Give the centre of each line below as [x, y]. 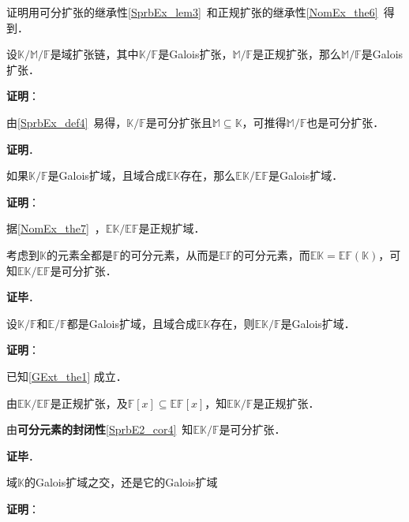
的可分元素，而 [271, 254]
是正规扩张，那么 [297, 54]
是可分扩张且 [179, 122]
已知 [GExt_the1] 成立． [67, 376]
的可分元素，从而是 [169, 254]
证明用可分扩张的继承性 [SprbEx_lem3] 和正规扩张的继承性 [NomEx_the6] [192, 12]
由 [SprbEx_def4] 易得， [67, 122]
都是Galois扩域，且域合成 [131, 323]
